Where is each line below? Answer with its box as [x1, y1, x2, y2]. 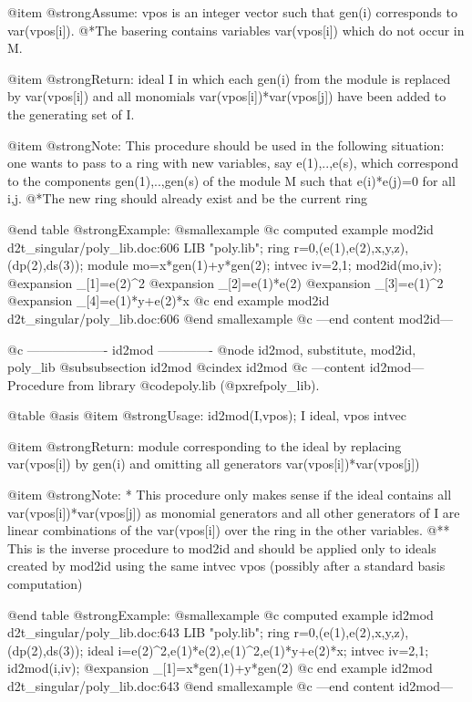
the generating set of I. [7, 104, 135, 123]
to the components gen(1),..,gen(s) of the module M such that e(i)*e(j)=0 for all [7, 170, 456, 190]
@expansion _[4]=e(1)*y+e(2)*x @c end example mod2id [7, 291, 330, 310]
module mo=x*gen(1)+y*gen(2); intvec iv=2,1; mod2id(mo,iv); [87, 255, 442, 274]
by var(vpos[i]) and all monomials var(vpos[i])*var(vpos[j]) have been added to [7, 87, 446, 106]
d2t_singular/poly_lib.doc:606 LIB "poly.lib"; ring [7, 237, 290, 256]
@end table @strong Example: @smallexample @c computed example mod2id [7, 219, 434, 238]
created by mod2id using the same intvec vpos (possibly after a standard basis [7, 556, 446, 575]
